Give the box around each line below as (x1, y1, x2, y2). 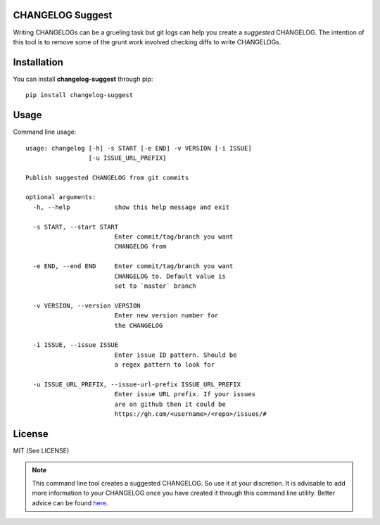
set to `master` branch (114, 282, 196, 290)
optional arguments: (25, 194, 96, 201)
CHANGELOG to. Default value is (114, 272, 227, 280)
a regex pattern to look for (114, 361, 215, 369)
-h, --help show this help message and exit (32, 203, 230, 211)
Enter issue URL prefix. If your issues (114, 391, 256, 398)
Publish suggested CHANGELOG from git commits (25, 173, 189, 182)
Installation (13, 56, 63, 68)
